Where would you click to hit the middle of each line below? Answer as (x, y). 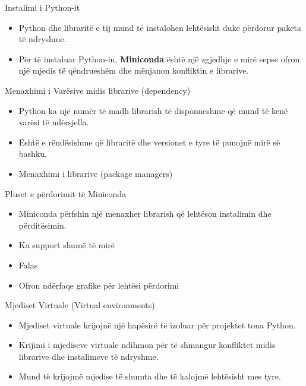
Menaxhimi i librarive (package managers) (96, 173)
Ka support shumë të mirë (67, 245)
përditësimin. (42, 225)
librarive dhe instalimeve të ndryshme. (89, 356)
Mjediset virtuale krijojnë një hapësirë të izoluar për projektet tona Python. (157, 325)
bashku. (33, 154)
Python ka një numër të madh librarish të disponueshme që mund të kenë (153, 110)
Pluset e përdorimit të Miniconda (66, 193)
